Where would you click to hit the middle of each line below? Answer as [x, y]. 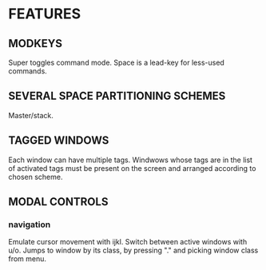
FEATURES [45, 14]
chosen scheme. [36, 177]
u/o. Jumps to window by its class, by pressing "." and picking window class [133, 250]
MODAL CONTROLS [58, 202]
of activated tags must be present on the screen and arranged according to [132, 168]
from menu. [27, 259]
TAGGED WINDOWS [59, 141]
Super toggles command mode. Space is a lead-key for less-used [117, 62]
